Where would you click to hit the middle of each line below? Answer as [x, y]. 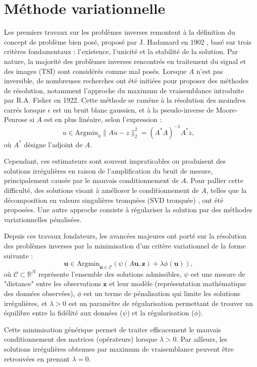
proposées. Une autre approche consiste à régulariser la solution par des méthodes [128, 210]
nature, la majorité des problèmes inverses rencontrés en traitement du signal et [125, 61]
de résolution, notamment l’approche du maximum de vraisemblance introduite [124, 90]
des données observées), [40, 293]
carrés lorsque [25, 109]
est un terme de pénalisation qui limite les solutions [162, 293]
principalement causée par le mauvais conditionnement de [91, 180]
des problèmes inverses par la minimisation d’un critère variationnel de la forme [125, 245]
